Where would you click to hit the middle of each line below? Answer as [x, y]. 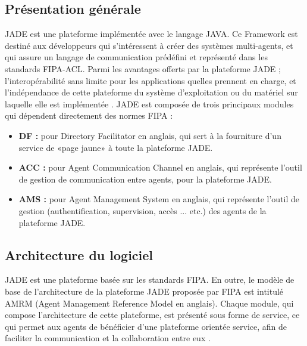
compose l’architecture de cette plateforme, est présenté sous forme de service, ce [152, 315]
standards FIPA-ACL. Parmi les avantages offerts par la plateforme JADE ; [143, 68]
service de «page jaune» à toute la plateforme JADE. [116, 147]
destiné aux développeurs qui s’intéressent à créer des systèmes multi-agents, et [149, 45]
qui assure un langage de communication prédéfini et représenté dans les [136, 57]
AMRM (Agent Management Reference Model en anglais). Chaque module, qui [149, 303]
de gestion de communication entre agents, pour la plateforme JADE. [145, 179]
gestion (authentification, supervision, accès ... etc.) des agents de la [142, 210]
